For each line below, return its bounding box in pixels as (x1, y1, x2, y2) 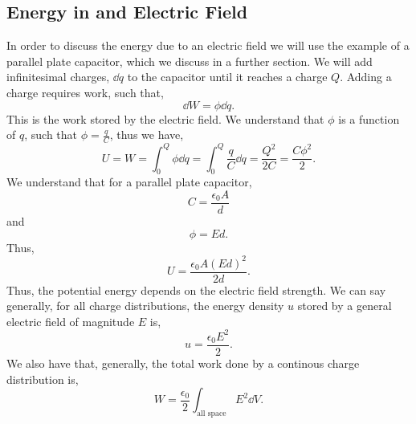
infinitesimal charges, (6, 68, 110, 85)
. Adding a (340, 68, 392, 85)
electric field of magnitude (6, 312, 135, 329)
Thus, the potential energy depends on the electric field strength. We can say (6, 281, 386, 298)
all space (197, 410, 226, 418)
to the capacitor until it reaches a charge (127, 68, 328, 85)
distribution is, (6, 370, 79, 387)
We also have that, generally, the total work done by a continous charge (6, 355, 360, 372)
